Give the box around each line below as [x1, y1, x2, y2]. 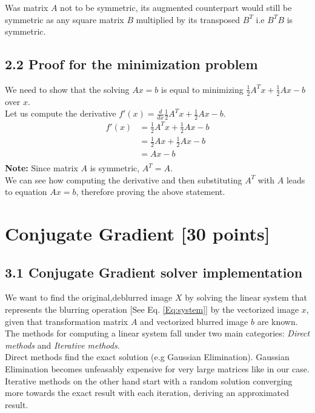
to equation [5, 185, 47, 198]
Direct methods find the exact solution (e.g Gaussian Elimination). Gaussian [5, 350, 290, 363]
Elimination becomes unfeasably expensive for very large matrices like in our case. [5, 362, 310, 375]
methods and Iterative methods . [5, 338, 120, 351]
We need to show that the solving [5, 83, 130, 95]
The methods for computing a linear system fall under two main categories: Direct [5, 327, 310, 340]
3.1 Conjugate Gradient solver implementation [5, 262, 303, 281]
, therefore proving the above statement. [76, 185, 225, 198]
